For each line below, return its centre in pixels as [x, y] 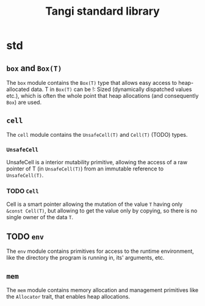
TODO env [25, 236]
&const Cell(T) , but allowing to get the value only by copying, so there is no [102, 211]
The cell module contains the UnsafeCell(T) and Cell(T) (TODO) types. [97, 134]
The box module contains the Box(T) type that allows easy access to [92, 83]
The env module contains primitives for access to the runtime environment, [100, 251]
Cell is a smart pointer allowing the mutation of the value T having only [95, 204]
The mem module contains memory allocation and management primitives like [103, 290]
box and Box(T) [34, 68]
